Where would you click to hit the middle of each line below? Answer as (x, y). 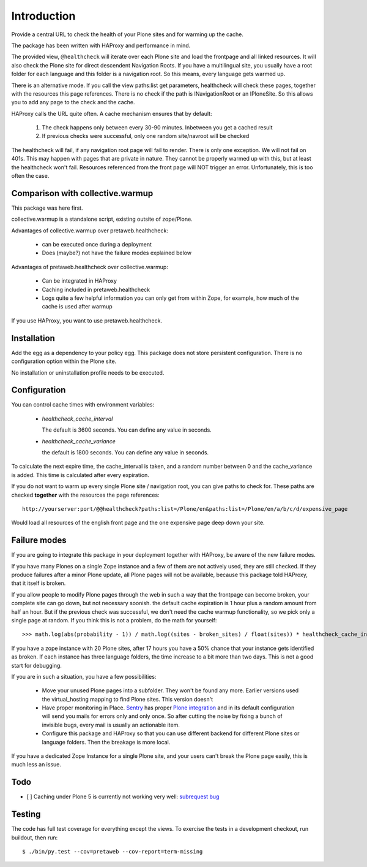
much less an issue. (36, 765)
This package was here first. (47, 208)
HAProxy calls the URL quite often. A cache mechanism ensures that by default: (112, 113)
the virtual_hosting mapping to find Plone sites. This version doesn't (128, 699)
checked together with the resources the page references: (85, 495)
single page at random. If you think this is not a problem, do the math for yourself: (114, 620)
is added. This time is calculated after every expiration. (80, 475)
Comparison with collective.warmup (82, 193)
